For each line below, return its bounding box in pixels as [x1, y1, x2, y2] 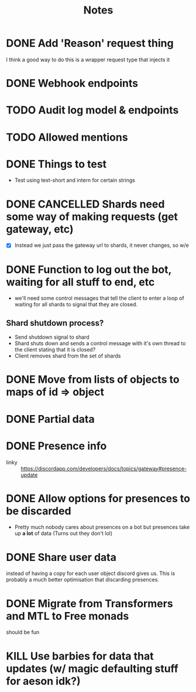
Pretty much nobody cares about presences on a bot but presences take [14, 524, 190, 531]
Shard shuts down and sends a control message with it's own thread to [14, 340, 186, 347]
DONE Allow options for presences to [6, 492, 190, 505]
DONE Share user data [6, 550, 117, 564]
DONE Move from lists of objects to [6, 373, 180, 386]
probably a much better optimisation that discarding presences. [6, 576, 160, 583]
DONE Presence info [6, 439, 107, 453]
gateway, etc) [6, 222, 74, 236]
